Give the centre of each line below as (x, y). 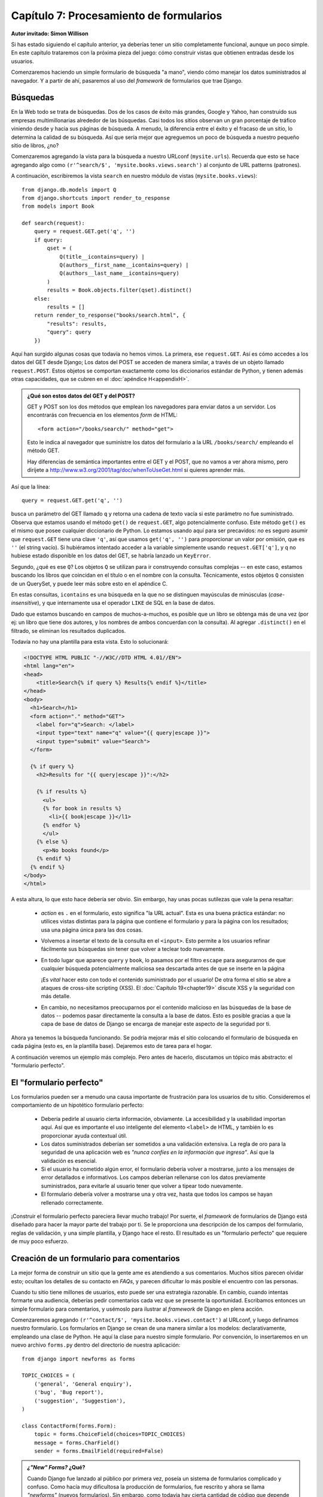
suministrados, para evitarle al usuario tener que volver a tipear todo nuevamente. (142, 1186)
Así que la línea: (31, 487)
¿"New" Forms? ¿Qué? (56, 1468)
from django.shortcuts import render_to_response (96, 198)
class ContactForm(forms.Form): (69, 1426)
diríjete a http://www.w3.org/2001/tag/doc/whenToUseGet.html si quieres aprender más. (136, 470)
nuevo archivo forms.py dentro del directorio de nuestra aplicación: (96, 1345)
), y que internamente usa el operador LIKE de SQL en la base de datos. (126, 603)
